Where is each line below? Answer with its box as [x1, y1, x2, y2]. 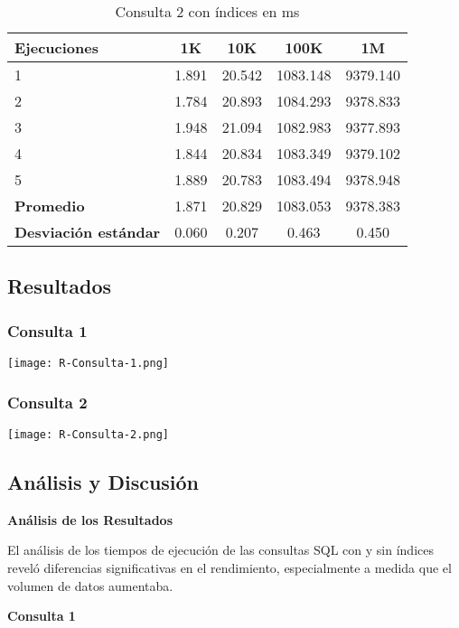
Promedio [14, 195, 85, 216]
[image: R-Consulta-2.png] [7, 427, 169, 441]
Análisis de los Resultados [7, 510, 173, 529]
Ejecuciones [14, 37, 98, 58]
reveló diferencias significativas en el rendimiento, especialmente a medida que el [7, 558, 452, 576]
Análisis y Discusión [7, 467, 200, 495]
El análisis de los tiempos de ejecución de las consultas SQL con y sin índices [7, 540, 434, 559]
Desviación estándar [14, 221, 161, 242]
